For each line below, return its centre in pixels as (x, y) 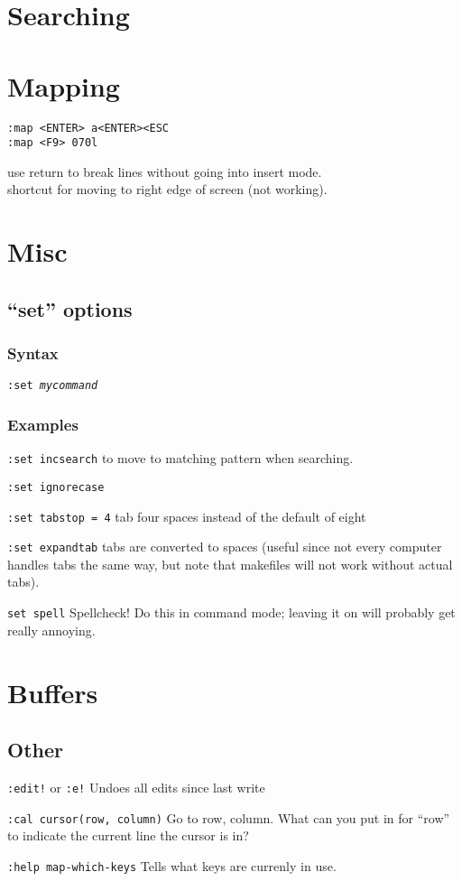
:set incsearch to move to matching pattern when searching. (180, 458)
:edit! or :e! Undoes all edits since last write (136, 787)
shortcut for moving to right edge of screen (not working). (167, 189)
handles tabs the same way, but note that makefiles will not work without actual (230, 564)
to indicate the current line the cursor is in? (128, 835)
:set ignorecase (56, 487)
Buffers (53, 692)
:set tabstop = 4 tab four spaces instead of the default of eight (187, 516)
